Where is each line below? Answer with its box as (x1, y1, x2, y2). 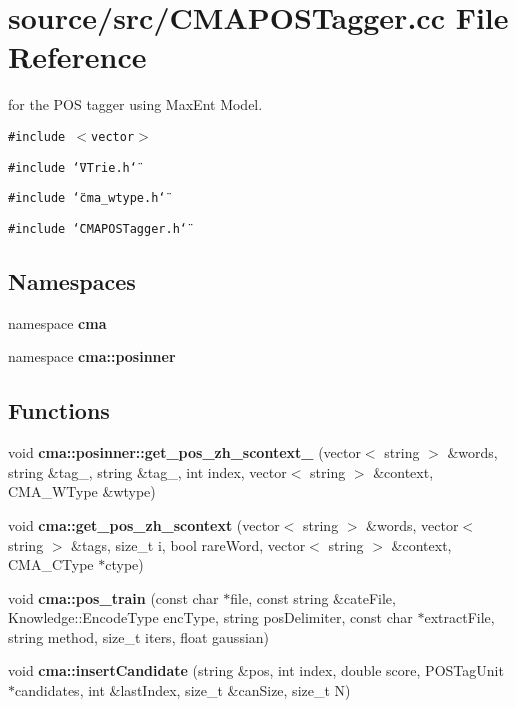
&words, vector (366, 514, 459, 535)
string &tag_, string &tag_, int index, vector (8, 461, 287, 482)
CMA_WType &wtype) (8, 481, 156, 502)
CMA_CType (8, 554, 94, 575)
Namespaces (8, 265, 136, 296)
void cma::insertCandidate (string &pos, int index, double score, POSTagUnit (8, 660, 504, 681)
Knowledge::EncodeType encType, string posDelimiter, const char (8, 607, 413, 628)
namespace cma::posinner (8, 346, 176, 367)
